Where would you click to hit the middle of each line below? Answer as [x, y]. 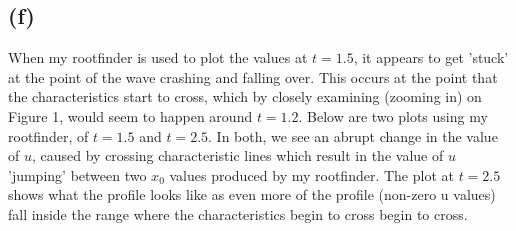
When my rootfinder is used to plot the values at [158, 57]
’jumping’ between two [77, 174]
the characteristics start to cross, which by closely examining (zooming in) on [245, 96]
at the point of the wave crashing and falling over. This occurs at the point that [253, 76]
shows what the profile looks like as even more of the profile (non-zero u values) [252, 194]
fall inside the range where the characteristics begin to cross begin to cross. [238, 213]
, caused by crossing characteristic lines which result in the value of [237, 155]
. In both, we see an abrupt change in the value [353, 135]
